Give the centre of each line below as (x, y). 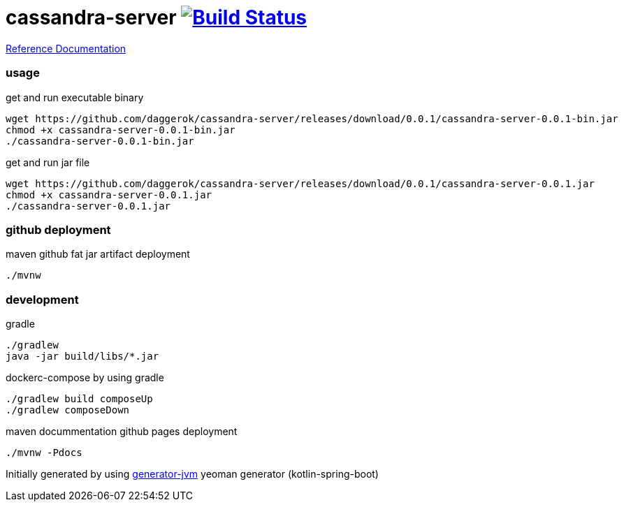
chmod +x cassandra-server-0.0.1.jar (109, 194)
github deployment (58, 229)
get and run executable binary (75, 97)
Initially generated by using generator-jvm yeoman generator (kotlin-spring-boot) (192, 474)
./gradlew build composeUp (79, 399)
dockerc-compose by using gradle (85, 377)
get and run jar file (48, 162)
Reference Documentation (66, 48)
